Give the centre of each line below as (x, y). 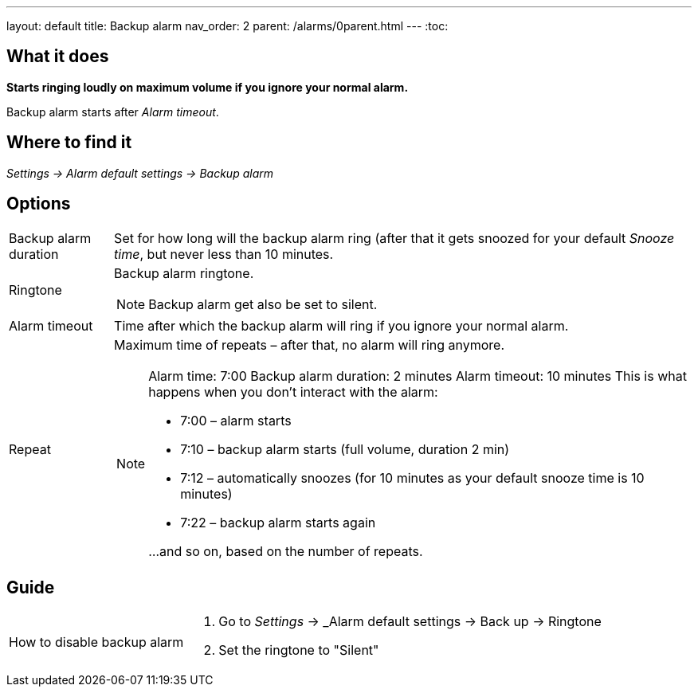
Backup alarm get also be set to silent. (263, 304)
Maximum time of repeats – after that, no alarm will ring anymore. (310, 345)
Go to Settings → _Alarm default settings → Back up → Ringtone (410, 622)
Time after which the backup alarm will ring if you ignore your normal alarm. (341, 325)
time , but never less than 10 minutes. (224, 254)
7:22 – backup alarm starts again (278, 522)
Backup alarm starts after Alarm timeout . (113, 112)
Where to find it (69, 143)
